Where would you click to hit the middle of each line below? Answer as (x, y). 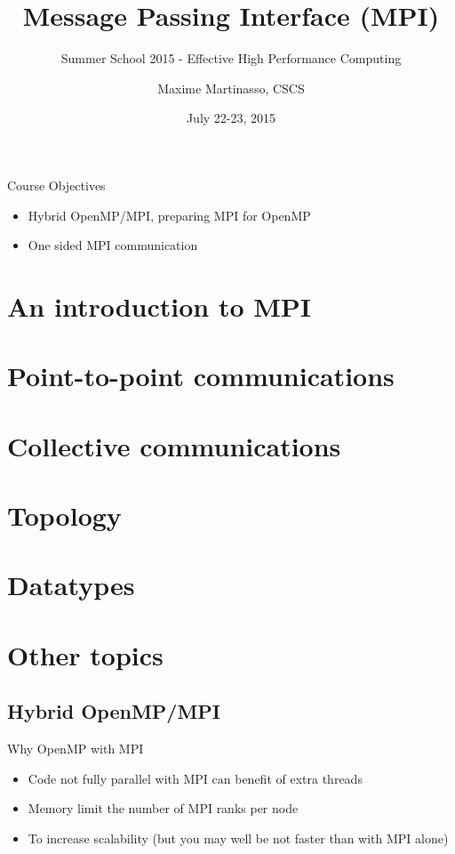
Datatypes (71, 585)
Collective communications (174, 445)
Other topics (85, 654)
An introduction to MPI (160, 306)
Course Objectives (56, 185)
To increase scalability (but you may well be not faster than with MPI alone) (238, 838)
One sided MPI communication (113, 245)
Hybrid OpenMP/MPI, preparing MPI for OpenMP (169, 215)
